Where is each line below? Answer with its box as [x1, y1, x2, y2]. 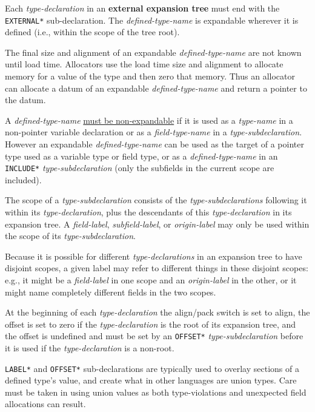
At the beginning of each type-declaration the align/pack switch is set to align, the [5, 306, 310, 319]
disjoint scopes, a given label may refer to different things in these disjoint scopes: [5, 262, 308, 274]
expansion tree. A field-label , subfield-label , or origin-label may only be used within [5, 217, 310, 230]
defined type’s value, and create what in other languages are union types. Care [5, 374, 297, 387]
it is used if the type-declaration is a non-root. [5, 342, 174, 354]
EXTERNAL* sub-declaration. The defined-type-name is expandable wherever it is [5, 13, 299, 26]
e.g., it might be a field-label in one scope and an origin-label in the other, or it [5, 274, 297, 286]
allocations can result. [5, 397, 86, 410]
